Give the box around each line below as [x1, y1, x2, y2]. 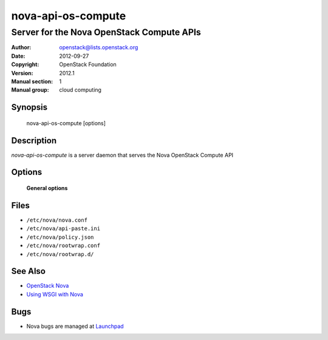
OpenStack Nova [26, 282, 69, 290]
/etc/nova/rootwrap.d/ [26, 251, 94, 257]
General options [26, 185, 68, 192]
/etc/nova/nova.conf [26, 216, 88, 223]
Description [11, 135, 57, 146]
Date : [11, 52, 26, 59]
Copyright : [11, 61, 39, 68]
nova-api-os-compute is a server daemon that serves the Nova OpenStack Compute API [11, 151, 234, 158]
